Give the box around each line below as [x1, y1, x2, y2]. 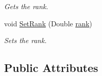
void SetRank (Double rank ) [4, 18, 92, 28]
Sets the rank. [4, 35, 47, 46]
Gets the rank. [4, 1, 48, 11]
